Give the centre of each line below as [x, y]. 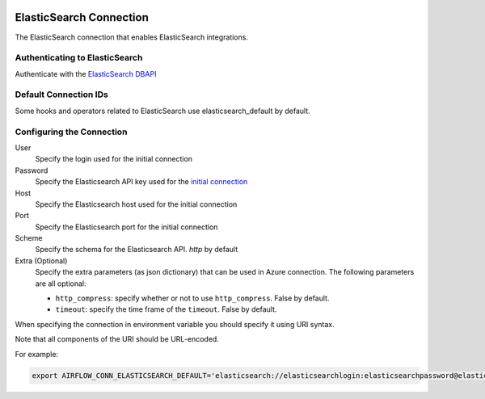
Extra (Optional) [41, 260]
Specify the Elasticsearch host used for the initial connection [136, 204]
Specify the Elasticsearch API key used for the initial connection [141, 182]
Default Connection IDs [61, 94]
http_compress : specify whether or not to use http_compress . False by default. [192, 298]
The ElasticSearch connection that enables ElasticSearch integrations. [131, 37]
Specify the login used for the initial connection [114, 159]
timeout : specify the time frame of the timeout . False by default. [166, 309]
